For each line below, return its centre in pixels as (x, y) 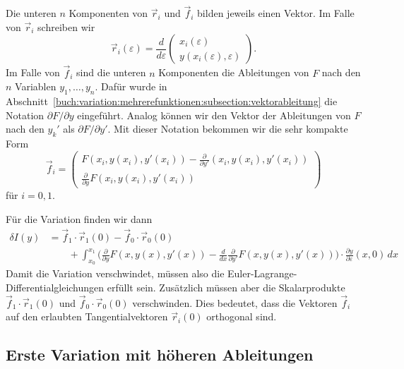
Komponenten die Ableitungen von (234, 72)
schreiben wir (66, 26)
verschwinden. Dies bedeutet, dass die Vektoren (235, 302)
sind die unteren (111, 72)
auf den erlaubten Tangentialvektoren (87, 316)
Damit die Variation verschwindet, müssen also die (115, 273)
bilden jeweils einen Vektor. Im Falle (276, 13)
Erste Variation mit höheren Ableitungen (160, 355)
